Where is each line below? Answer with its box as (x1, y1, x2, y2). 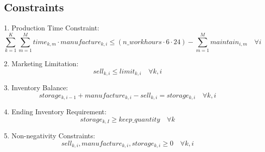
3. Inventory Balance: (4, 82, 68, 92)
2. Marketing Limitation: (4, 58, 79, 68)
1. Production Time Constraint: (4, 23, 100, 33)
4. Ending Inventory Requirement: (4, 106, 106, 117)
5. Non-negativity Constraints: (4, 130, 95, 141)
